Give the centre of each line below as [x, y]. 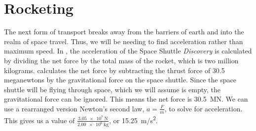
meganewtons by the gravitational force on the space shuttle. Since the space [120, 80]
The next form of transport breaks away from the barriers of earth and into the [124, 32]
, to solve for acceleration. [203, 108]
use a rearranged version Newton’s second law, [74, 108]
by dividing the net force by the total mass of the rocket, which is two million [121, 60]
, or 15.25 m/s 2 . [133, 119]
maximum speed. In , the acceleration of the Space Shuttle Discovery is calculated [128, 51]
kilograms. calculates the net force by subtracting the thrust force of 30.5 [114, 70]
